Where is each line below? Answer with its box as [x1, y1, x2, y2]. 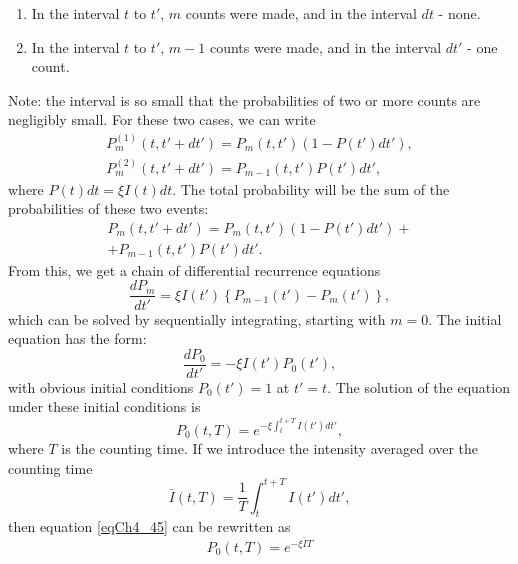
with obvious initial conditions [8, 376, 194, 397]
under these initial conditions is [8, 396, 201, 417]
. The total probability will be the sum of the [172, 178, 450, 199]
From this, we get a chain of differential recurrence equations [8, 259, 381, 280]
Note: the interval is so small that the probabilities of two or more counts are [8, 89, 481, 110]
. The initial [428, 308, 502, 329]
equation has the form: [8, 328, 147, 349]
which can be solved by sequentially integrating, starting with [8, 308, 386, 329]
